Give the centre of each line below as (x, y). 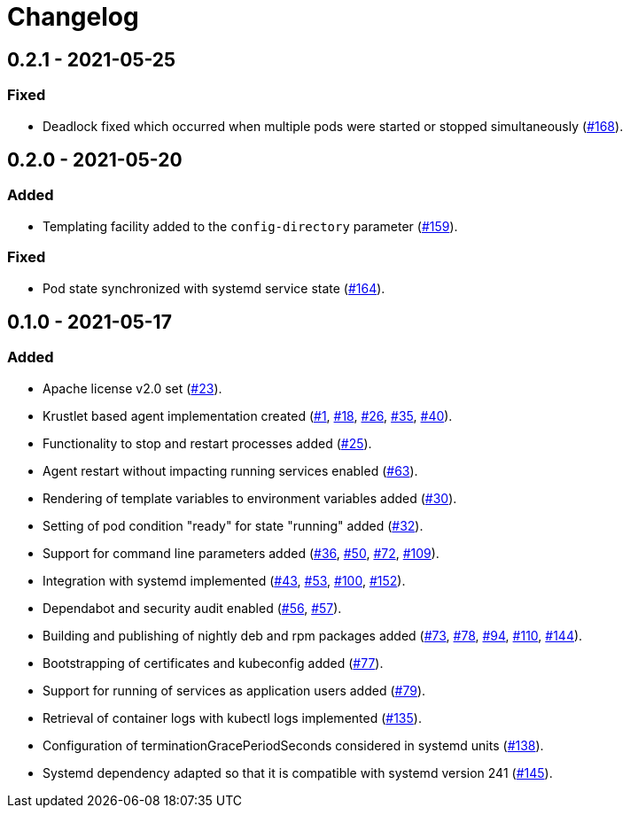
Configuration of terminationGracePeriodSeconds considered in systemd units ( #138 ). (293, 745)
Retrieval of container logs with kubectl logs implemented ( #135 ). (232, 718)
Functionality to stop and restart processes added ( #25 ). (207, 443)
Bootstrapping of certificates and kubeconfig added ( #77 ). (213, 663)
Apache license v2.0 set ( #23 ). (132, 388)
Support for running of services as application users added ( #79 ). (234, 690)
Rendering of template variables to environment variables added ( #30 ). (250, 498)
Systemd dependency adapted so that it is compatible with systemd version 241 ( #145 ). (298, 772)
